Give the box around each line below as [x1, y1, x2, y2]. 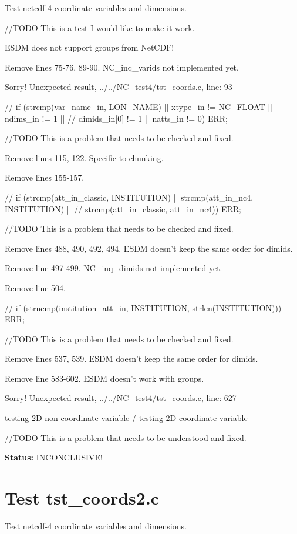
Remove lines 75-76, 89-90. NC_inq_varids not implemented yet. [5, 61, 239, 73]
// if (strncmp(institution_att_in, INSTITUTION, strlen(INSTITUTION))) [5, 301, 282, 313]
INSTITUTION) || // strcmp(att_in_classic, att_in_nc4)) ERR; [5, 202, 241, 215]
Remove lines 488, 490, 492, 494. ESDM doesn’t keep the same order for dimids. [5, 242, 293, 254]
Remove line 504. [5, 281, 66, 293]
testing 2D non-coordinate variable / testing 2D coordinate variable [5, 412, 248, 424]
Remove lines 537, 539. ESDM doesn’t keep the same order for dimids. [5, 352, 258, 365]
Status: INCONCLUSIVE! [5, 451, 103, 463]
